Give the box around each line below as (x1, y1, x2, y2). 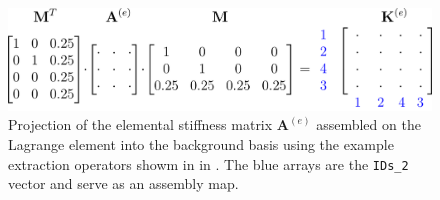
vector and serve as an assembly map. (8, 173, 239, 194)
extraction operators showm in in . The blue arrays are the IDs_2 (8, 153, 409, 174)
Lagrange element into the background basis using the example (8, 133, 394, 154)
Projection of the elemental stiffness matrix (8, 114, 273, 135)
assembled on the (316, 114, 421, 135)
